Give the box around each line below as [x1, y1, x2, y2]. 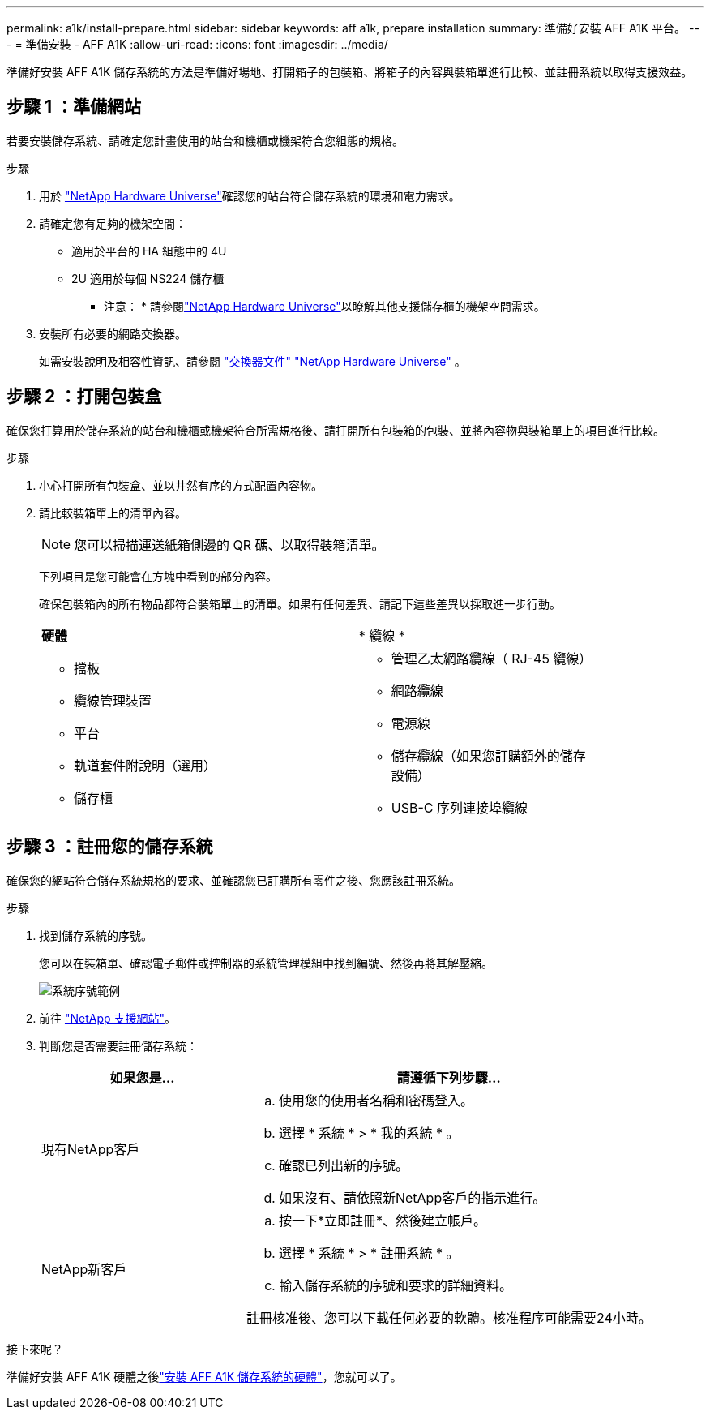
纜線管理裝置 [74, 692, 152, 709]
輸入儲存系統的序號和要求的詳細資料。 [278, 1277, 512, 1294]
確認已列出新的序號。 [278, 1156, 408, 1174]
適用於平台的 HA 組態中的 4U [71, 243, 227, 258]
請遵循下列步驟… [396, 1069, 501, 1086]
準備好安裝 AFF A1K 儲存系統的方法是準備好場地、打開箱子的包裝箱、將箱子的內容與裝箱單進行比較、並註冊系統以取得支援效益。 [6, 65, 693, 79]
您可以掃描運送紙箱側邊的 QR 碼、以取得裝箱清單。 [74, 536, 385, 553]
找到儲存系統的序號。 [39, 928, 152, 942]
